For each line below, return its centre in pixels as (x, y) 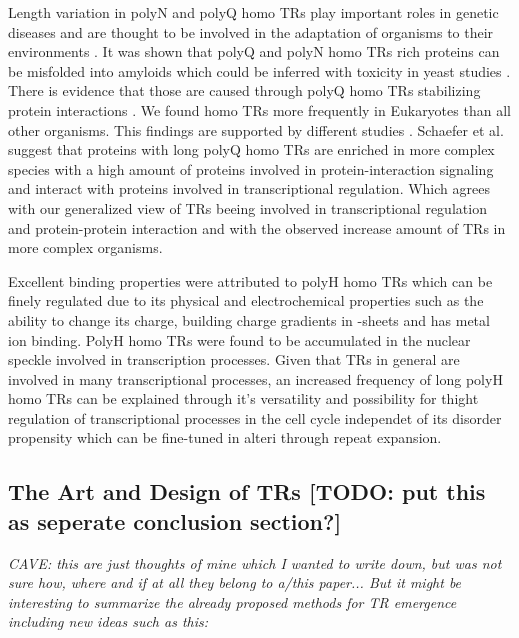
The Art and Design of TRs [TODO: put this (247, 491)
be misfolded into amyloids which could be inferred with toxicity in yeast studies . (259, 70)
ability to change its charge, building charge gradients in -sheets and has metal (249, 319)
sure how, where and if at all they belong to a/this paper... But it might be (235, 582)
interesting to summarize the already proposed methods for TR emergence (232, 601)
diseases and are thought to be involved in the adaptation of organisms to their (251, 31)
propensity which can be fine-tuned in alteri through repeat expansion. (225, 437)
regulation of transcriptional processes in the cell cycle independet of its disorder (255, 417)
